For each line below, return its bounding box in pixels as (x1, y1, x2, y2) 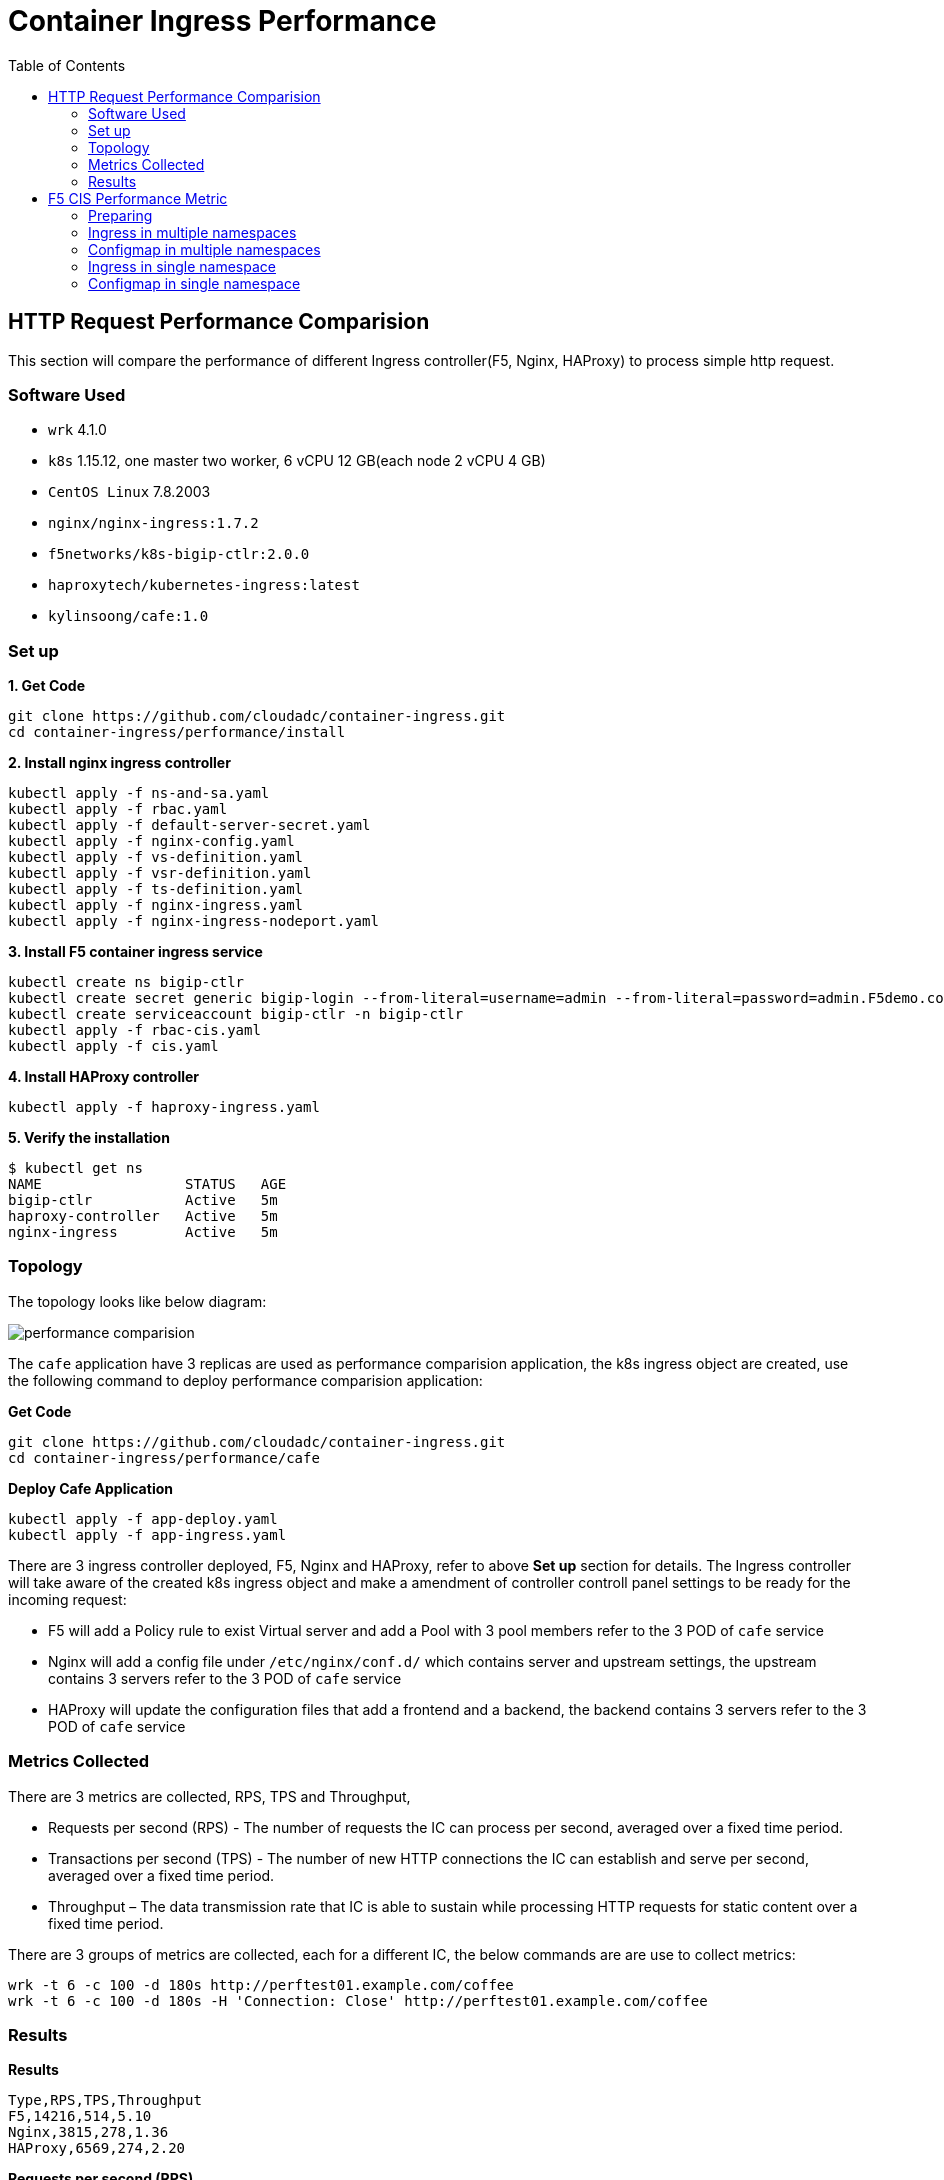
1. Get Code (8, 677, 85, 695)
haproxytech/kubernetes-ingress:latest (48, 577, 360, 594)
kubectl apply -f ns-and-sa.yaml (8, 785, 270, 802)
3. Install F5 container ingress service (8, 943, 263, 961)
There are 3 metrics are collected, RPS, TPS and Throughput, (8, 1787, 411, 1805)
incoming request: (8, 1590, 127, 1608)
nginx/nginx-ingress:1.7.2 (48, 515, 259, 532)
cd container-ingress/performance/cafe (8, 1449, 320, 1466)
